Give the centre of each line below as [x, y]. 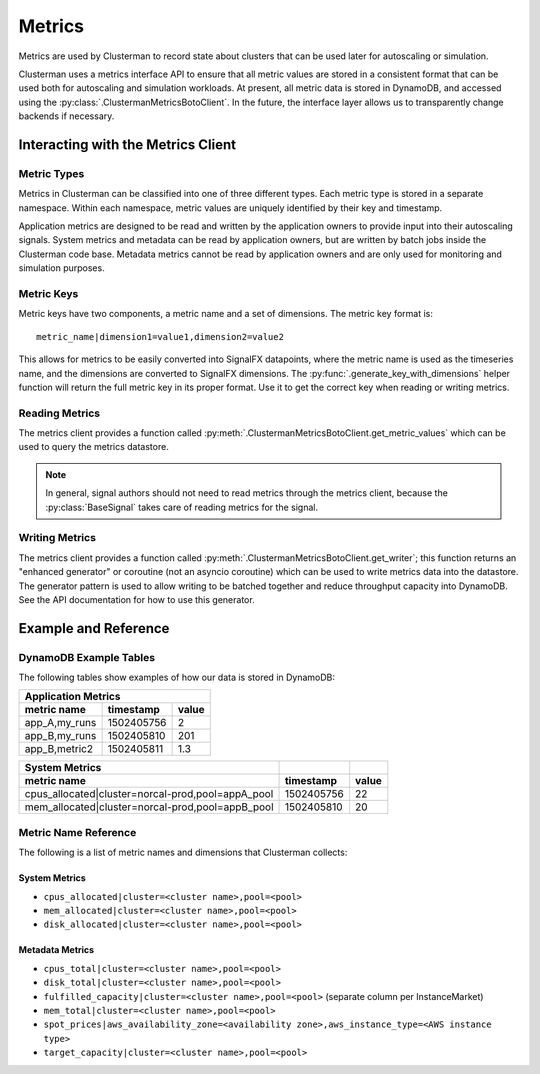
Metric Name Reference [77, 832]
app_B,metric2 [59, 749]
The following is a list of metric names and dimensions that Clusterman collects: [183, 852]
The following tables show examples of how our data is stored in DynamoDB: [176, 677]
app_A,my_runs [60, 723]
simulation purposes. [61, 268]
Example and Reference [94, 628]
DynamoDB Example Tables [86, 657]
